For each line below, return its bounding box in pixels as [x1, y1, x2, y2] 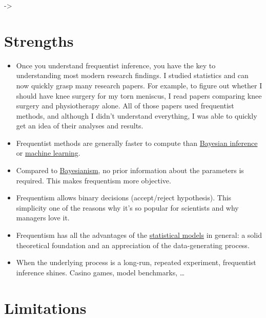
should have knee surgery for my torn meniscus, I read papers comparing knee [16, 90, 262, 101]
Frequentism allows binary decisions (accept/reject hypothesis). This [16, 192, 232, 203]
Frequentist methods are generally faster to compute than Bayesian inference [16, 137, 258, 148]
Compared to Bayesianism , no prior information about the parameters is [16, 165, 244, 176]
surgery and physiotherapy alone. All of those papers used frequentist [16, 100, 234, 111]
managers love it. [16, 212, 70, 223]
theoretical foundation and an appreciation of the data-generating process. [16, 239, 250, 250]
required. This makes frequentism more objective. [16, 175, 171, 185]
